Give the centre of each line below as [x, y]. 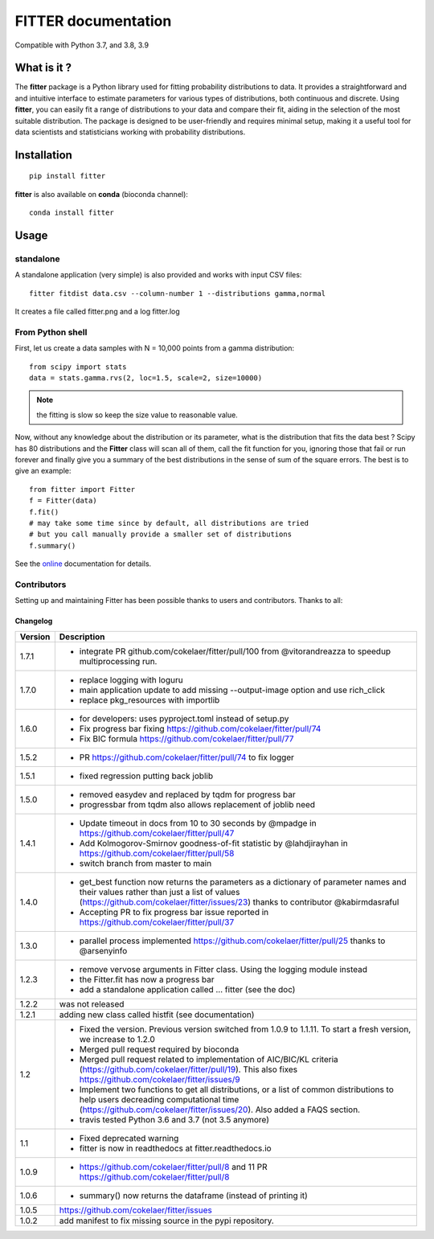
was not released [92, 1003]
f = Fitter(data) [63, 501]
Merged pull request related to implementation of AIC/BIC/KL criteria [209, 1059]
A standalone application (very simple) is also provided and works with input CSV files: [158, 275]
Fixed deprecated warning [129, 1138]
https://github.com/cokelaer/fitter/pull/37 [157, 922]
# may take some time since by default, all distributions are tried [169, 523]
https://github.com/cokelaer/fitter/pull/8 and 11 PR [173, 1167]
